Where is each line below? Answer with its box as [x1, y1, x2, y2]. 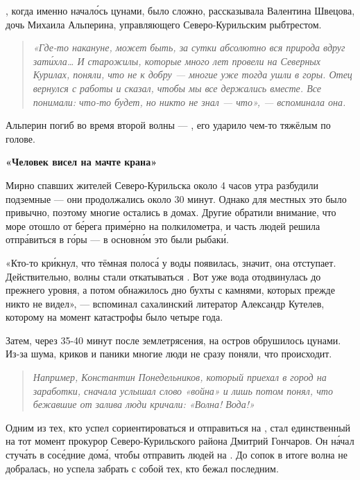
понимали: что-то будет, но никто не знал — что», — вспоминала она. [33, 94, 346, 109]
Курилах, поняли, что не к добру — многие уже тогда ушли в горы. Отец [33, 67, 352, 82]
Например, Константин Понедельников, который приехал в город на [33, 370, 327, 384]
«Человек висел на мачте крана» [6, 154, 157, 169]
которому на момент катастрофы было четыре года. [6, 310, 223, 324]
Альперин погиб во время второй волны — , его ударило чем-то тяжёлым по [6, 118, 331, 132]
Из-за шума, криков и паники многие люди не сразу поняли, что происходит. [6, 346, 332, 361]
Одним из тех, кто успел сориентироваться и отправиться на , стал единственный [6, 420, 351, 434]
